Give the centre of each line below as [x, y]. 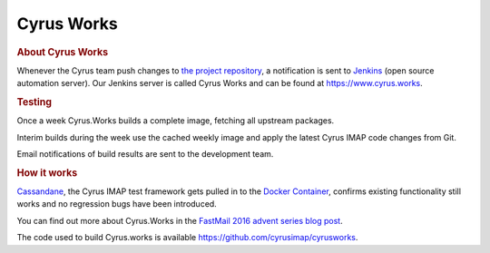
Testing [34, 102]
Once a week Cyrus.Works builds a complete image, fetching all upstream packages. [176, 121]
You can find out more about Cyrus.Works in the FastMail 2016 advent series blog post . [180, 220]
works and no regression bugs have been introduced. [117, 204]
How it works [47, 172]
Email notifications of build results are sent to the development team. [145, 154]
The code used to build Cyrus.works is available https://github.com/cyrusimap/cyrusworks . [187, 238]
